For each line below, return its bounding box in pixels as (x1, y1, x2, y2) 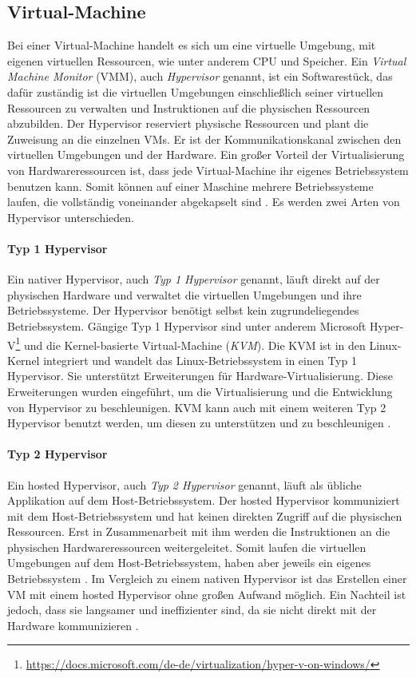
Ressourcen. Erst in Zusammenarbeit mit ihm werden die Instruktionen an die (7, 523, 390, 540)
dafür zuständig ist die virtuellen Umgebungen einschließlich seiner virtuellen (7, 83, 384, 100)
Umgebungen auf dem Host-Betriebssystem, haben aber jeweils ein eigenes (7, 554, 371, 571)
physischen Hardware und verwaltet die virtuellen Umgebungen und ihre (7, 286, 362, 303)
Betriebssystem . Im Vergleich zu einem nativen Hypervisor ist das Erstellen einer (7, 570, 407, 587)
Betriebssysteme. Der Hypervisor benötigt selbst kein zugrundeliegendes (7, 302, 359, 319)
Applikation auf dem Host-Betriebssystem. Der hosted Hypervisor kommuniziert (7, 492, 400, 509)
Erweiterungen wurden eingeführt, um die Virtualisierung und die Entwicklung (7, 383, 393, 399)
